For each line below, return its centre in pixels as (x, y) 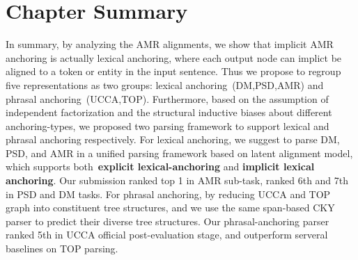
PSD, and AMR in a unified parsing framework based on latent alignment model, (179, 153)
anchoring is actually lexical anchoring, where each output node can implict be (174, 57)
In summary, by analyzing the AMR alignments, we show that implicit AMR (170, 44)
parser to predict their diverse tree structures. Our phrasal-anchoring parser (168, 221)
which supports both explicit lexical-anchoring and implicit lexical (160, 166)
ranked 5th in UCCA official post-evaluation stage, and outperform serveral (167, 235)
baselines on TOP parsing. (62, 249)
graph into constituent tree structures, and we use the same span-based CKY (170, 208)
